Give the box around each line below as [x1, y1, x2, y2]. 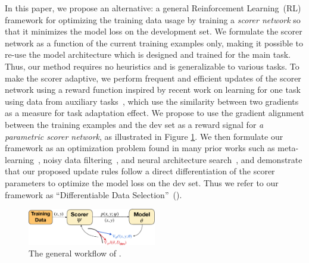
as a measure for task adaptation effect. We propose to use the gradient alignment [5, 107, 304, 119]
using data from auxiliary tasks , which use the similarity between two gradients [5, 95, 299, 107]
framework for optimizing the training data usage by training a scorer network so [5, 13, 301, 26]
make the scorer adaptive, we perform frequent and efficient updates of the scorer [5, 71, 301, 84]
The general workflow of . [29, 247, 121, 259]
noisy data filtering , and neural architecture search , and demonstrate [43, 153, 302, 165]
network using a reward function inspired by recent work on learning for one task [5, 83, 301, 96]
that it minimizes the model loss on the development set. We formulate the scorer [5, 25, 302, 37]
